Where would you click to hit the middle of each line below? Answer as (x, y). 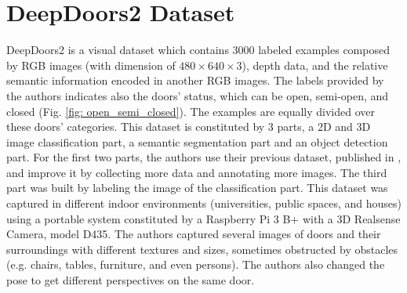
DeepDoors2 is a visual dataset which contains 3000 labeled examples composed (198, 50)
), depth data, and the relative (315, 65)
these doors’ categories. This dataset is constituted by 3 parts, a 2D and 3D (189, 127)
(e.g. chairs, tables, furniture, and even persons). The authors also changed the (196, 264)
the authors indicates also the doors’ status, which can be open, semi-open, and (198, 95)
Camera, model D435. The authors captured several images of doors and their (194, 234)
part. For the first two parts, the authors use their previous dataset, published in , (204, 157)
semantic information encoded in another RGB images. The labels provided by (195, 80)
